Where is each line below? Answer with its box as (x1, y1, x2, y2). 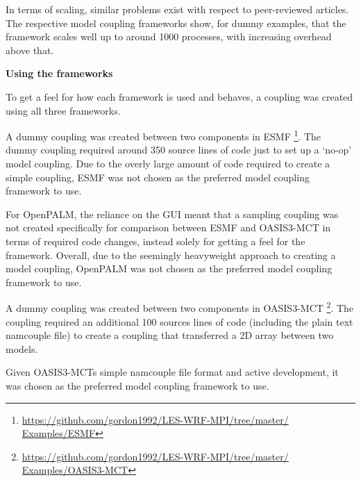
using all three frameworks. (6, 103, 121, 117)
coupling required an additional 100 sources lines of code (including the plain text (6, 314, 353, 329)
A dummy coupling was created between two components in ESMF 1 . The (6, 127, 321, 143)
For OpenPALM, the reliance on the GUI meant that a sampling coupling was (6, 206, 339, 221)
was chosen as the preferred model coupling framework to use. (6, 378, 269, 392)
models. (6, 341, 38, 356)
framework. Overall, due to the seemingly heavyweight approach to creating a (6, 247, 336, 262)
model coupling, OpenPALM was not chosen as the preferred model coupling (6, 261, 333, 276)
